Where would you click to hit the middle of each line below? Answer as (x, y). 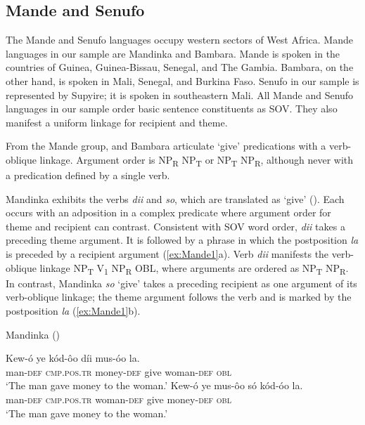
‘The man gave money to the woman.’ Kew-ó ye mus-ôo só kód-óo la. (154, 385)
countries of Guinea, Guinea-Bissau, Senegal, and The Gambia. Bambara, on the (180, 67)
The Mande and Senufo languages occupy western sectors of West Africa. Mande (179, 40)
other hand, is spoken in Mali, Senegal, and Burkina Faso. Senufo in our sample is (182, 80)
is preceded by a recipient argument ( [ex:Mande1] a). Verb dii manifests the (167, 254)
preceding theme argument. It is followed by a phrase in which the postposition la (182, 240)
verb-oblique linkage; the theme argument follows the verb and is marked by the (179, 297)
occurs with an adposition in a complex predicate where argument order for (168, 212)
